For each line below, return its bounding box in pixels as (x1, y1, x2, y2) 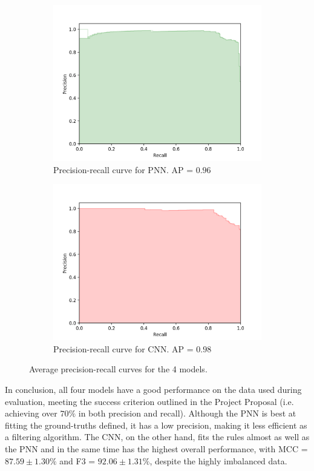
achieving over (5, 407, 57, 420)
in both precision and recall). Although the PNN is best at (78, 407, 296, 420)
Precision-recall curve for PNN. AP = (53, 163, 194, 176)
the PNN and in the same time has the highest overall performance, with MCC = (5, 442, 308, 455)
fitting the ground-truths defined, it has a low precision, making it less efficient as (5, 418, 307, 431)
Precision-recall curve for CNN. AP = (53, 342, 194, 355)
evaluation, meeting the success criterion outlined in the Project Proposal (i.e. (5, 395, 294, 407)
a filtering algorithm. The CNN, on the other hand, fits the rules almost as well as (5, 430, 310, 443)
